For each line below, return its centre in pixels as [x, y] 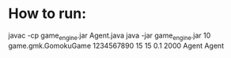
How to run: [47, 14]
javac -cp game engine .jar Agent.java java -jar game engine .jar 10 [110, 36]
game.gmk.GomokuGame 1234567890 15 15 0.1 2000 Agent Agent [116, 45]
